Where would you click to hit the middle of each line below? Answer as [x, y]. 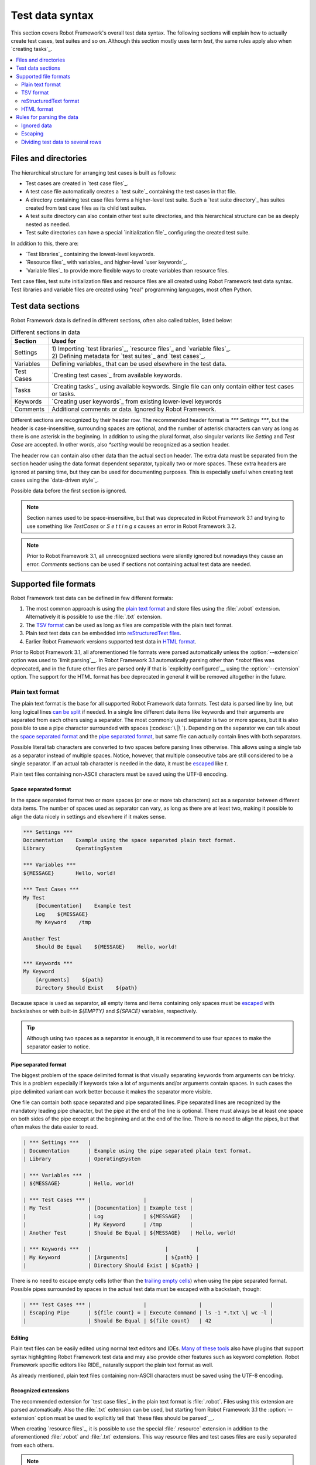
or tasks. [64, 394]
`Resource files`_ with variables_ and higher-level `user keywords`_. [106, 262]
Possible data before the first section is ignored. [69, 491]
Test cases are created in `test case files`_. [77, 183]
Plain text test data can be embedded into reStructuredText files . [103, 633]
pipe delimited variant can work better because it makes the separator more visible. [111, 1091]
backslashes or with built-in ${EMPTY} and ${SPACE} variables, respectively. [104, 1011]
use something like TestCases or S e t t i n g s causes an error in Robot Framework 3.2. [131, 526]
